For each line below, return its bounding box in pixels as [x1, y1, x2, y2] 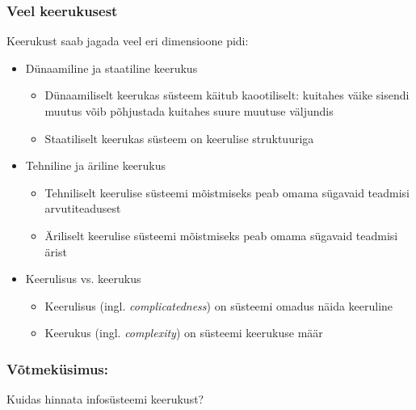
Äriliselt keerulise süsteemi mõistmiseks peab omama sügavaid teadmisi [44, 226, 398, 243]
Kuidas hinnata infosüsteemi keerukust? [6, 391, 204, 408]
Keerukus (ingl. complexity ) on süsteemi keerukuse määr [44, 324, 323, 341]
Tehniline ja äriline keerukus [25, 157, 166, 174]
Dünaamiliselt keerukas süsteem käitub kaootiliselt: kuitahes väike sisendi [44, 87, 410, 104]
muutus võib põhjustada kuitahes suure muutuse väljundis [44, 103, 334, 119]
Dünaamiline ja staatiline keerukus [25, 59, 198, 76]
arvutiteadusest [44, 200, 121, 217]
